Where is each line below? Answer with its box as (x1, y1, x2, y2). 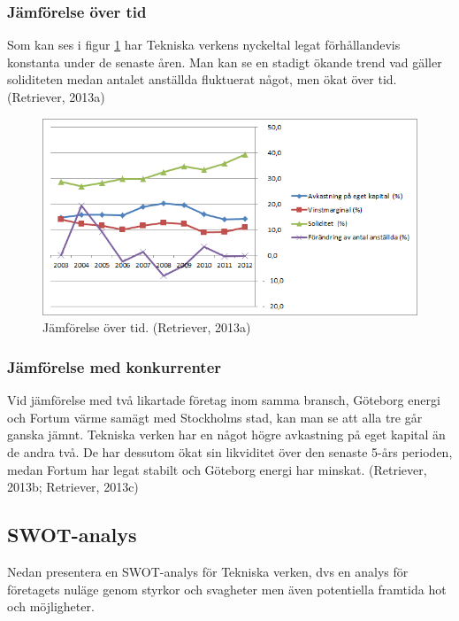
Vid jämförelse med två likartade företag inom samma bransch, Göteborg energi (7, 391, 440, 409)
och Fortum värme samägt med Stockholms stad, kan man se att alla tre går (7, 408, 423, 426)
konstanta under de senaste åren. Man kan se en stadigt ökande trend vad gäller (7, 52, 442, 71)
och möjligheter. (7, 597, 95, 616)
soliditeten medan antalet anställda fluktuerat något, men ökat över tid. (7, 70, 397, 89)
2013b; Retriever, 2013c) (7, 477, 139, 496)
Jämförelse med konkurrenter (7, 356, 222, 377)
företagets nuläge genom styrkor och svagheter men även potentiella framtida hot (7, 579, 447, 598)
